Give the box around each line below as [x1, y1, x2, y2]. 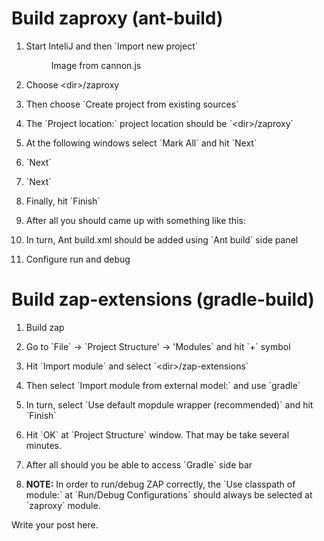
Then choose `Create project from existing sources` [25, 98, 239, 110]
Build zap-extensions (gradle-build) [11, 288, 315, 311]
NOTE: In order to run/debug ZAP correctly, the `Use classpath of [25, 478, 296, 490]
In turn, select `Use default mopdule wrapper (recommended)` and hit [25, 398, 314, 411]
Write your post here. [11, 518, 99, 531]
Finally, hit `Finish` [25, 195, 101, 207]
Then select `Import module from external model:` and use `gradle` [25, 379, 301, 391]
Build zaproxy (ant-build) [11, 7, 224, 30]
